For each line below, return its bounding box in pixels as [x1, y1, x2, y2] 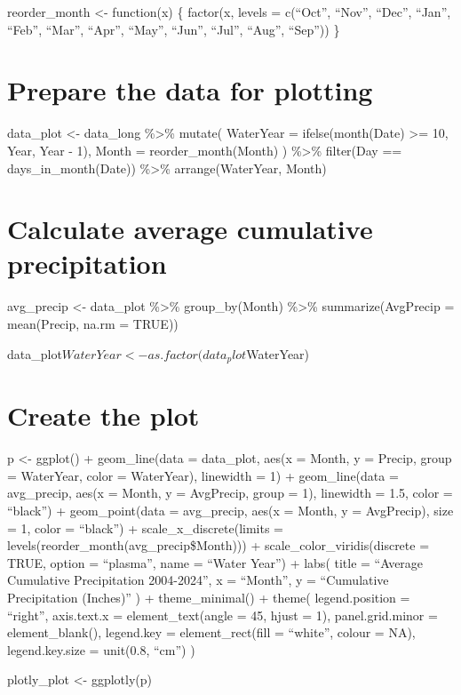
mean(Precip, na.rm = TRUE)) [7, 315, 179, 332]
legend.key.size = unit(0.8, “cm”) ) [7, 640, 195, 659]
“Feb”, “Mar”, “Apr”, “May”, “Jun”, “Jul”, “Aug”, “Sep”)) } [7, 20, 340, 38]
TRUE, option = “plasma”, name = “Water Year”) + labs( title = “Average [7, 553, 424, 571]
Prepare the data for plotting [7, 72, 373, 108]
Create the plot [7, 397, 200, 434]
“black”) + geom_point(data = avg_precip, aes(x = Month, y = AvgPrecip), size [7, 500, 454, 519]
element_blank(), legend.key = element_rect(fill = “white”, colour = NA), [7, 623, 416, 642]
